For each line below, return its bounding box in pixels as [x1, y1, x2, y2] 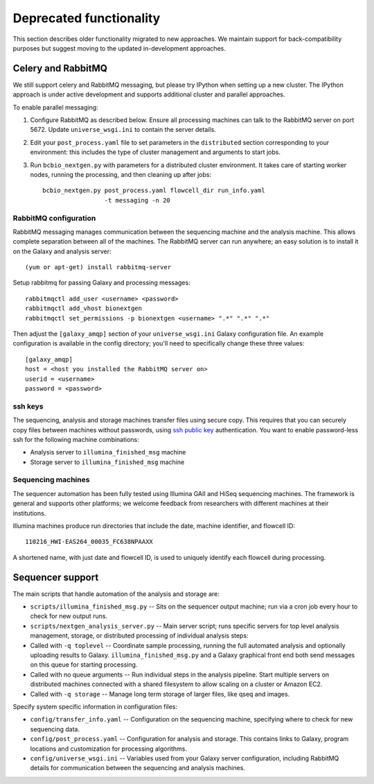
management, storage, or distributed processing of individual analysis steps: [30, 631, 249, 640]
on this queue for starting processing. [30, 661, 138, 669]
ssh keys [12, 401, 44, 411]
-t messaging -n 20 [104, 196, 171, 204]
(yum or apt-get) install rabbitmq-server [25, 264, 172, 271]
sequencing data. [30, 725, 80, 733]
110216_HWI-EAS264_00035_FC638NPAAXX [25, 538, 154, 546]
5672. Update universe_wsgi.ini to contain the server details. [30, 126, 216, 134]
